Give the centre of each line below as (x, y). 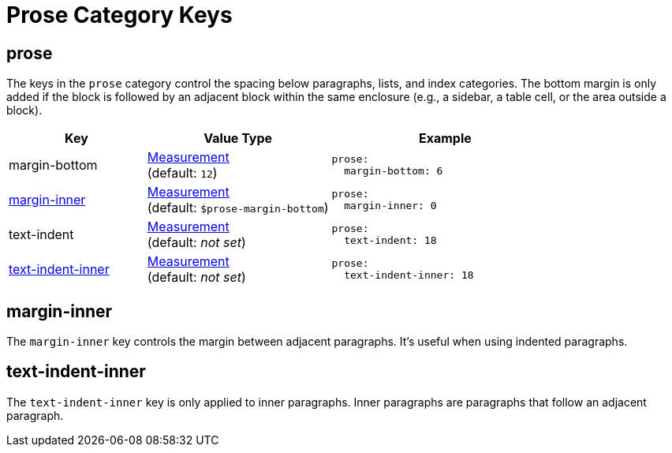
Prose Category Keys (119, 15)
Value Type (238, 139)
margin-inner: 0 (390, 206)
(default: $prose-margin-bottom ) (238, 208)
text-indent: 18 (390, 241)
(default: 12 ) (182, 173)
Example (445, 139)
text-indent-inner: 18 (409, 275)
